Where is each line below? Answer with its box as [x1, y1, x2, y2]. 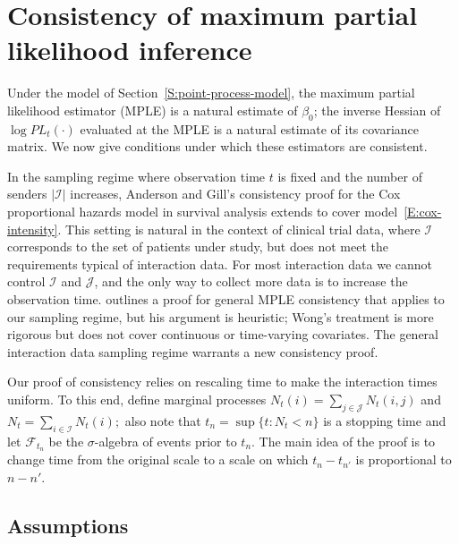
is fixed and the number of [277, 166, 422, 185]
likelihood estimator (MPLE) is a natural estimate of [7, 100, 298, 119]
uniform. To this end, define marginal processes [7, 390, 267, 409]
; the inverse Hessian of [313, 100, 441, 119]
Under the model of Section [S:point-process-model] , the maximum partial [7, 83, 415, 102]
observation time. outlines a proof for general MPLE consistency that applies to [7, 290, 445, 309]
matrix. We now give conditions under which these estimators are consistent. [7, 137, 428, 156]
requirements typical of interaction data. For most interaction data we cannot [7, 254, 432, 273]
